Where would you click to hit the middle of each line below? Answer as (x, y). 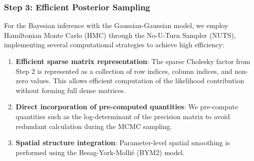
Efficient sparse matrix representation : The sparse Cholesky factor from (133, 61)
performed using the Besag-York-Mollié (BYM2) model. (100, 152)
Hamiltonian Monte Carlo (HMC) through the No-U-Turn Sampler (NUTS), (120, 35)
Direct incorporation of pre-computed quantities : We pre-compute (127, 107)
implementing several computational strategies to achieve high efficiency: (114, 45)
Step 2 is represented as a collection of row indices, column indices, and (124, 71)
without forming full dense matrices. (71, 90)
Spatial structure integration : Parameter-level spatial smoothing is (123, 143)
